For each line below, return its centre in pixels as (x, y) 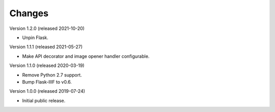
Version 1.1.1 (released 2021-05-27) (46, 47)
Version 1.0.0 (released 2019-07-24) (47, 91)
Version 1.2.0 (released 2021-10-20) (47, 28)
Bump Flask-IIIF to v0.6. (47, 82)
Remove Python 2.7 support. (52, 75)
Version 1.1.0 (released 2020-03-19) (47, 65)
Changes (29, 13)
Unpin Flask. (35, 38)
